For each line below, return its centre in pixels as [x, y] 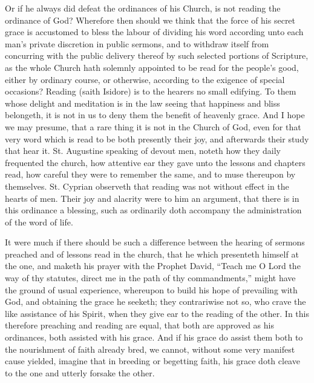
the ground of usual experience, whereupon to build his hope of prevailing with [151, 289]
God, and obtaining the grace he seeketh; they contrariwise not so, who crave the [155, 301]
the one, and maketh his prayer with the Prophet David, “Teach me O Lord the [153, 266]
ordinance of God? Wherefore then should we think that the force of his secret [150, 20]
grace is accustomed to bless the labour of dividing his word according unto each [154, 32]
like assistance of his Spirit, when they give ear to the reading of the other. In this [157, 313]
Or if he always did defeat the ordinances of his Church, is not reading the [143, 8]
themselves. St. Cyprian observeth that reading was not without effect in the [147, 186]
